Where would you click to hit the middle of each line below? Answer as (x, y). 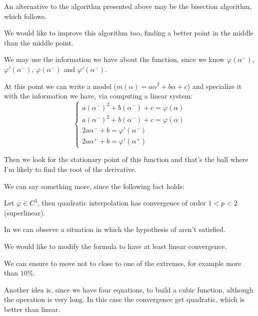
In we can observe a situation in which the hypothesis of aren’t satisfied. (115, 229)
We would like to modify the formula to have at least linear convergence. (115, 246)
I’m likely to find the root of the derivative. (70, 169)
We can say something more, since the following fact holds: (94, 186)
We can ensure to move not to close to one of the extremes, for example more (123, 263)
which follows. (25, 16)
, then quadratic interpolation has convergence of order (122, 203)
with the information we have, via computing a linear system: (98, 96)
